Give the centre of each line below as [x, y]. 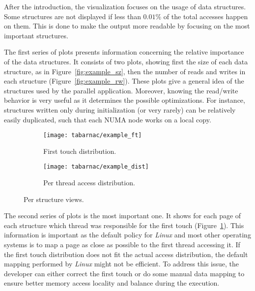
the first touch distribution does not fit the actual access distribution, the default [126, 254]
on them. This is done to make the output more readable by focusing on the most [127, 26]
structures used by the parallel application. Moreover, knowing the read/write [121, 90]
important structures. [36, 35]
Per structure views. [54, 199]
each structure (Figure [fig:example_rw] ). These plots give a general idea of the [124, 81]
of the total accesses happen [206, 16]
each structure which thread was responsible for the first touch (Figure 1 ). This [124, 225]
